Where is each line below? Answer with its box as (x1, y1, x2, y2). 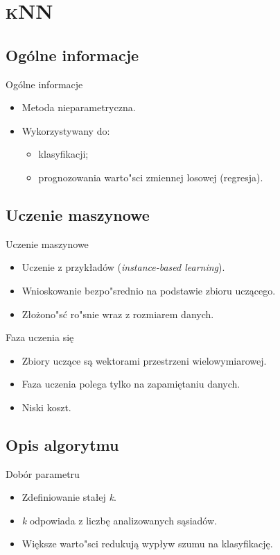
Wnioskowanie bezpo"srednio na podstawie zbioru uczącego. (21, 283, 276, 297)
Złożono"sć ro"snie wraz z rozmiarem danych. (21, 306, 214, 321)
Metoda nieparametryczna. (21, 100, 136, 115)
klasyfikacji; (38, 147, 89, 161)
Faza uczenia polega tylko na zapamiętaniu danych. (21, 376, 240, 391)
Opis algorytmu (6, 433, 119, 455)
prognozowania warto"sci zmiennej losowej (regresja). (38, 169, 263, 184)
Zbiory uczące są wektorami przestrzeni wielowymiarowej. (21, 353, 267, 367)
